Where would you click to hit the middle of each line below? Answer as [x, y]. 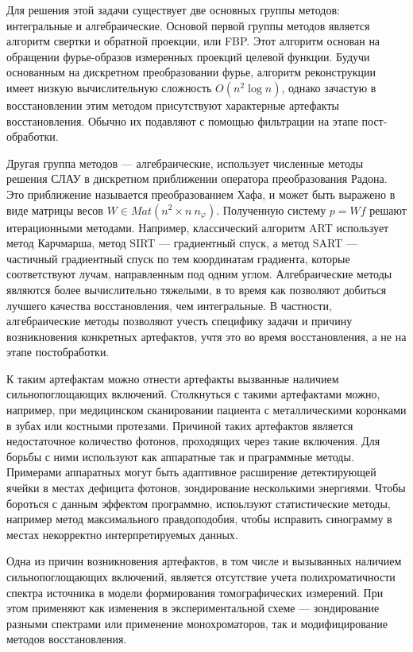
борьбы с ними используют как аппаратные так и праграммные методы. [180, 456]
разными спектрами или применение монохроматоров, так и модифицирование [197, 623]
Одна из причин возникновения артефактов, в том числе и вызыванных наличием [204, 561]
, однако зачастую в [329, 87]
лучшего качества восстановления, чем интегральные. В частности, [169, 305]
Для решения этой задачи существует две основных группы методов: [173, 10]
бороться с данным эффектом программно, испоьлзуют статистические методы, [199, 503]
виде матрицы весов [55, 210]
